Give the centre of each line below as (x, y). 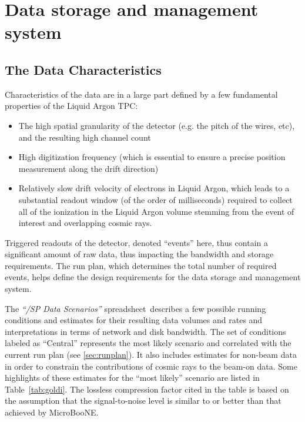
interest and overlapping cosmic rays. (85, 223)
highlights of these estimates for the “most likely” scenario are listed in (132, 378)
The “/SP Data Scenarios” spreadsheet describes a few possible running (135, 308)
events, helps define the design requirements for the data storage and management (153, 277)
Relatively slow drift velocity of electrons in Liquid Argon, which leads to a (154, 188)
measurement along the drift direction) (88, 168)
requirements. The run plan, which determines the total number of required (141, 265)
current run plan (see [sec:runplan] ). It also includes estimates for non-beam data (151, 355)
